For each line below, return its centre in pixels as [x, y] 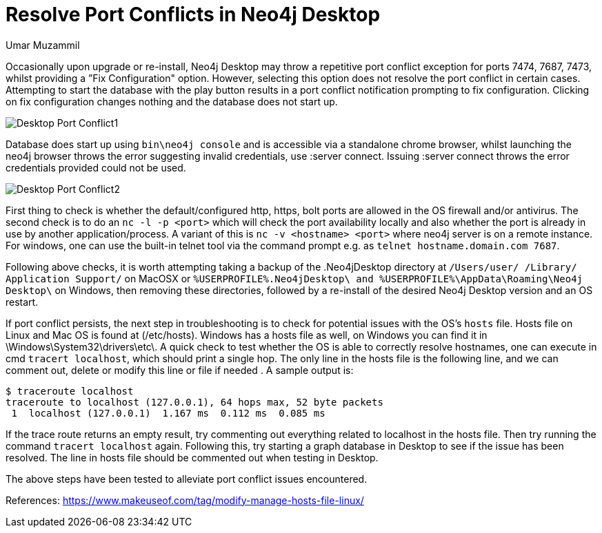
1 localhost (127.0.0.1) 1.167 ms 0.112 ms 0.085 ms [168, 413]
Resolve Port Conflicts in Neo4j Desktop [193, 14]
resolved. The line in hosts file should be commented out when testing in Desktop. [192, 457]
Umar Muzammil [43, 45]
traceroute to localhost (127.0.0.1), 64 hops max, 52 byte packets [194, 402]
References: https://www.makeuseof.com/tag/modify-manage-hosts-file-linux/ [185, 500]
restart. [22, 302]
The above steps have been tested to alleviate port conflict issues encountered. [187, 479]
